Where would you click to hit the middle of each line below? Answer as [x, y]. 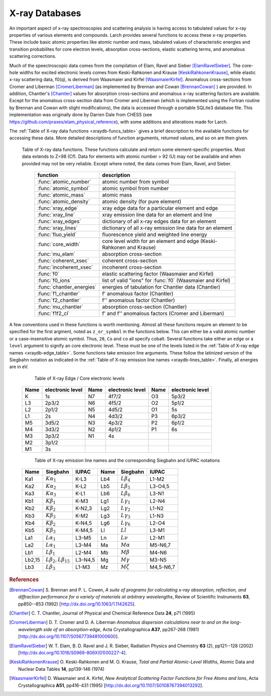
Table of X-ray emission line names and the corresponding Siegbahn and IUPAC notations [127, 461]
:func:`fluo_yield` [57, 234]
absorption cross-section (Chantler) [145, 307]
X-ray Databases [45, 13]
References [24, 579]
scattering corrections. [33, 56]
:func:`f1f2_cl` [53, 313]
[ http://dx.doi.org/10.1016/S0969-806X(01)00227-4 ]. [73, 652]
